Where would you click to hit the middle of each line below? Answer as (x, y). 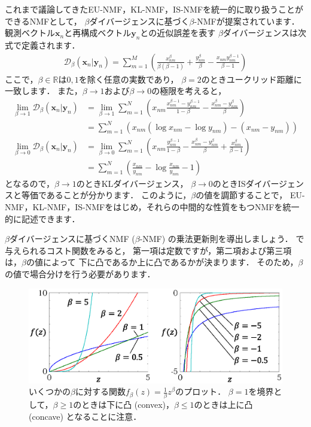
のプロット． (201, 391)
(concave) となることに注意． (85, 417)
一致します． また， (44, 91)
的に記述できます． (42, 218)
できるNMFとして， (43, 21)
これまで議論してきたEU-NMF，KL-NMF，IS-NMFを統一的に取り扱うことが (154, 9)
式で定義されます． (42, 45)
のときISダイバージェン (258, 183)
